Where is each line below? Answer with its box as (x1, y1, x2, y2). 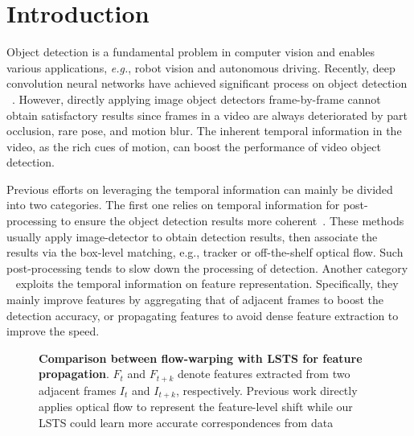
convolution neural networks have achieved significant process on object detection (6, 75, 408, 92)
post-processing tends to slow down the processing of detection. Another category (6, 259, 408, 276)
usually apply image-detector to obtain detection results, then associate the (6, 228, 378, 245)
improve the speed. (6, 323, 100, 339)
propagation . (39, 365, 109, 382)
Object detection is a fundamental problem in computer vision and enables (6, 43, 375, 60)
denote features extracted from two (177, 365, 350, 382)
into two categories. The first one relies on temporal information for (6, 196, 340, 213)
